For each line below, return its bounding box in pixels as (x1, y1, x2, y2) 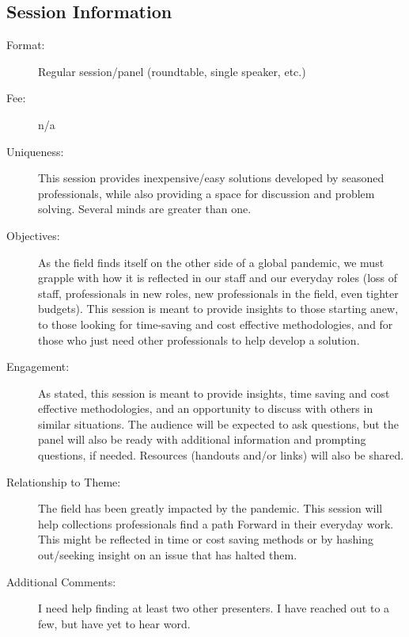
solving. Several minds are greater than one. (38, 200, 252, 217)
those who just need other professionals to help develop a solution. (38, 331, 360, 348)
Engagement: (6, 358, 70, 375)
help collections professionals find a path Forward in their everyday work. (38, 515, 394, 532)
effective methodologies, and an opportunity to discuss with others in (38, 400, 373, 417)
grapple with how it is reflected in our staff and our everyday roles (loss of (38, 269, 398, 286)
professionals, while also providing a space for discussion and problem (38, 185, 375, 201)
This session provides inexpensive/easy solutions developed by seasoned (38, 170, 384, 186)
